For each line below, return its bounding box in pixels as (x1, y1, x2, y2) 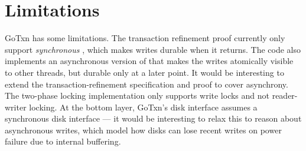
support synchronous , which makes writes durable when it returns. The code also (5, 43, 301, 55)
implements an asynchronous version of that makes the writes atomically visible (5, 55, 294, 67)
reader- (272, 89, 298, 102)
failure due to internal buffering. (5, 135, 121, 147)
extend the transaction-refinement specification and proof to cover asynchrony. (5, 78, 288, 90)
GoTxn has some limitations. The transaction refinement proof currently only (5, 32, 285, 44)
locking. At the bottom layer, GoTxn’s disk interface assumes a (29, 100, 258, 113)
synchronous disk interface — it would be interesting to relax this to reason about (5, 112, 302, 125)
